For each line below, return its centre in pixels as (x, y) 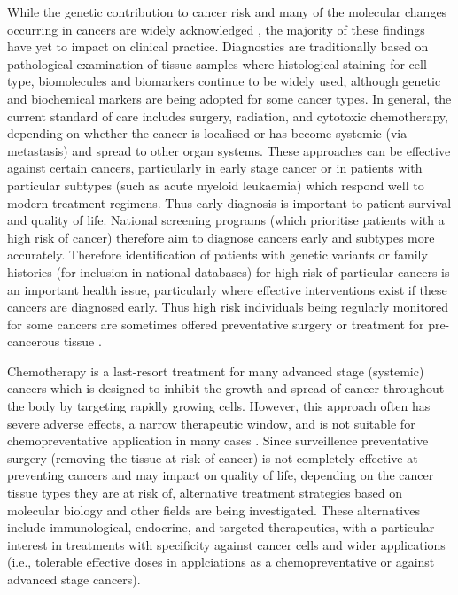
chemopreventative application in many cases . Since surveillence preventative (218, 440)
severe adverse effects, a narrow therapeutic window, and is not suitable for (211, 423)
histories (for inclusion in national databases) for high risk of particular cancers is (229, 271)
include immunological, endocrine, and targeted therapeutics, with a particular (221, 527)
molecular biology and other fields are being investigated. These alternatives (213, 510)
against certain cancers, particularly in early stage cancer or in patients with (215, 168)
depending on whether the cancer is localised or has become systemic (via (207, 133)
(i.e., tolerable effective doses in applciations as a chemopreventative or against (221, 562)
